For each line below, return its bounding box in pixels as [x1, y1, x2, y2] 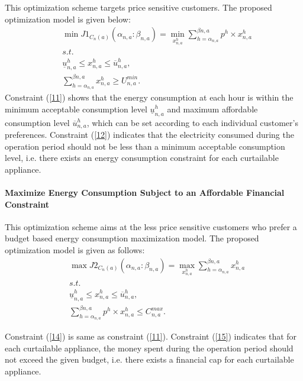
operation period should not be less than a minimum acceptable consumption [5, 140, 285, 152]
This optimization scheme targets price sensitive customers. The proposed [5, 1, 272, 13]
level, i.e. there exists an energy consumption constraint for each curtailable [5, 151, 279, 164]
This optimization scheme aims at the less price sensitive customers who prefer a [5, 220, 297, 233]
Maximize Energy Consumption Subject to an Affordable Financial [5, 186, 285, 198]
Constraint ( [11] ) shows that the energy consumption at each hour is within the [5, 91, 294, 103]
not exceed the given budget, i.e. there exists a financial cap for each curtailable [5, 353, 294, 366]
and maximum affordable [167, 102, 258, 115]
